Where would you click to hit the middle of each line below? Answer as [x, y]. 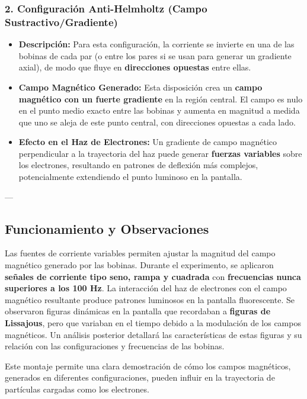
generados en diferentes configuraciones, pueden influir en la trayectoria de [140, 377]
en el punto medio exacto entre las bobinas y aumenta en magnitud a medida [159, 110]
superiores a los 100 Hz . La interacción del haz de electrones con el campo [146, 288]
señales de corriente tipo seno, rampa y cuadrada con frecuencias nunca [153, 276]
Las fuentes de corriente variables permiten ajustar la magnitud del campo [140, 253]
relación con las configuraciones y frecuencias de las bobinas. [115, 346]
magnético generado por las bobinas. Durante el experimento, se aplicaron [139, 265]
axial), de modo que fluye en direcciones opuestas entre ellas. [135, 67]
